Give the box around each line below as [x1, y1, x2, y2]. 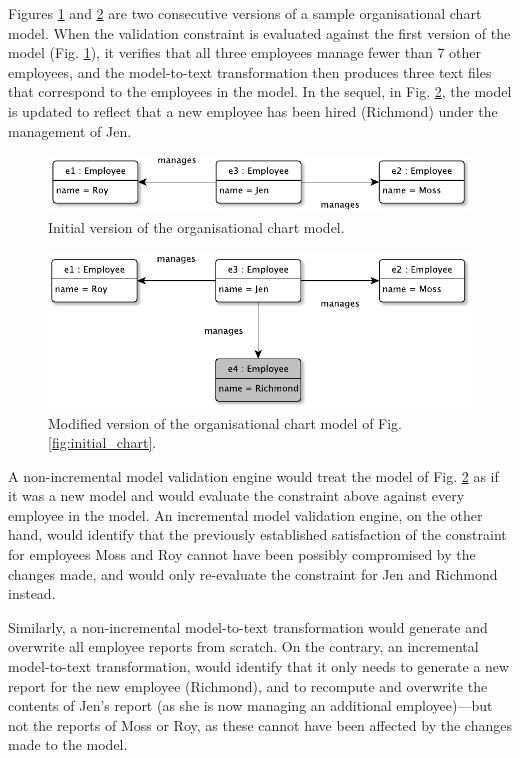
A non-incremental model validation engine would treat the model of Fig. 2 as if [8, 465, 499, 486]
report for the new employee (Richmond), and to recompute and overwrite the [8, 675, 488, 696]
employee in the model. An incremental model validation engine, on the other [8, 504, 483, 525]
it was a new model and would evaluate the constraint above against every [8, 485, 465, 506]
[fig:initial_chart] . [48, 432, 157, 453]
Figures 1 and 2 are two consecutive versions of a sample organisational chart [8, 3, 482, 23]
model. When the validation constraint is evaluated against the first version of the [8, 22, 511, 43]
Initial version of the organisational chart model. [48, 217, 345, 238]
